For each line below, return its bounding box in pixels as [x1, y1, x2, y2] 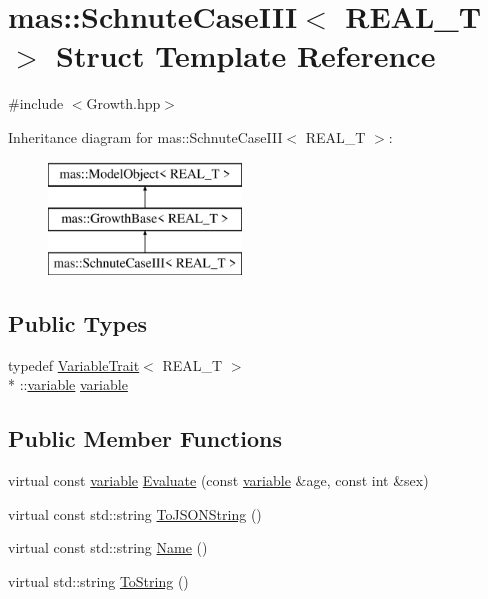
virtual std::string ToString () [8, 570, 189, 591]
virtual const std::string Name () [8, 537, 208, 558]
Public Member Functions [8, 423, 282, 454]
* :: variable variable [8, 374, 128, 395]
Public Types [8, 307, 148, 338]
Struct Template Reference [56, 35, 436, 76]
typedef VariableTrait [8, 354, 140, 375]
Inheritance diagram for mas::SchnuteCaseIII [8, 126, 283, 147]
